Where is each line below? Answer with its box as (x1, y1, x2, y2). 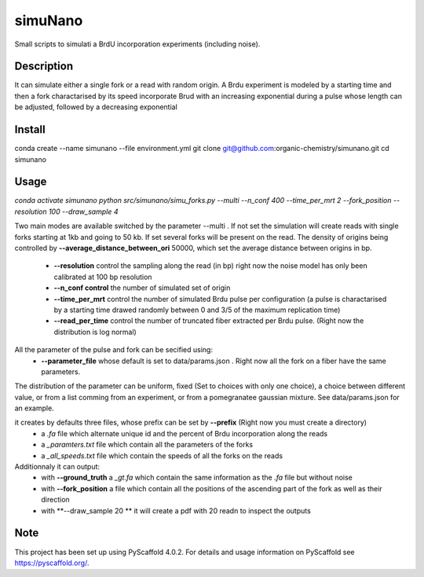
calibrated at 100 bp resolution (53, 272, 152, 281)
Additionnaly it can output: (14, 462, 101, 472)
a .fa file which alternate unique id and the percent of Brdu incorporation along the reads (41, 428, 328, 438)
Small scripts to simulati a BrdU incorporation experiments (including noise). (14, 39, 261, 49)
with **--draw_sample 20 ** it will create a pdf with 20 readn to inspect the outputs (41, 505, 312, 515)
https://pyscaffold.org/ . (14, 558, 90, 568)
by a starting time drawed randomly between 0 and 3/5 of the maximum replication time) (53, 305, 341, 314)
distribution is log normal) (53, 327, 137, 336)
